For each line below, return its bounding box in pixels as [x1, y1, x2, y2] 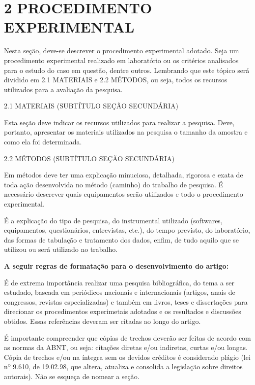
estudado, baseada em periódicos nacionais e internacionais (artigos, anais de [4, 287, 235, 297]
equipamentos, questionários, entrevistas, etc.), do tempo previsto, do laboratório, [4, 225, 250, 235]
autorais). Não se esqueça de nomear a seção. [4, 371, 140, 381]
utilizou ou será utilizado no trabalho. [4, 244, 118, 254]
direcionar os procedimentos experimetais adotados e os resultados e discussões [4, 306, 241, 316]
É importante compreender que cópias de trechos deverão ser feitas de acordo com [4, 332, 251, 343]
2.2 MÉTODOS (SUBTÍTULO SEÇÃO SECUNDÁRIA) [4, 153, 175, 163]
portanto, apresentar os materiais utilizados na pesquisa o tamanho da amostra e [4, 127, 248, 137]
